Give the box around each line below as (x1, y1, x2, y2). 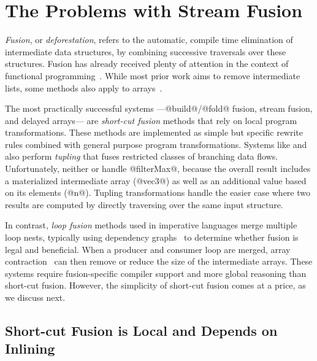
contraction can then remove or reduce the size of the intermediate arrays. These (5, 255, 313, 268)
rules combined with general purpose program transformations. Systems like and (5, 138, 307, 150)
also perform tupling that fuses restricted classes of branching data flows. (5, 150, 278, 163)
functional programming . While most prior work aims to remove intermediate (5, 69, 300, 82)
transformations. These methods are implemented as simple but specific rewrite (5, 126, 304, 139)
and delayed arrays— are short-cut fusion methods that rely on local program (5, 114, 297, 126)
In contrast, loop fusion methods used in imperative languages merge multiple (5, 219, 297, 231)
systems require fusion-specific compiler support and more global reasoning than (5, 266, 307, 279)
